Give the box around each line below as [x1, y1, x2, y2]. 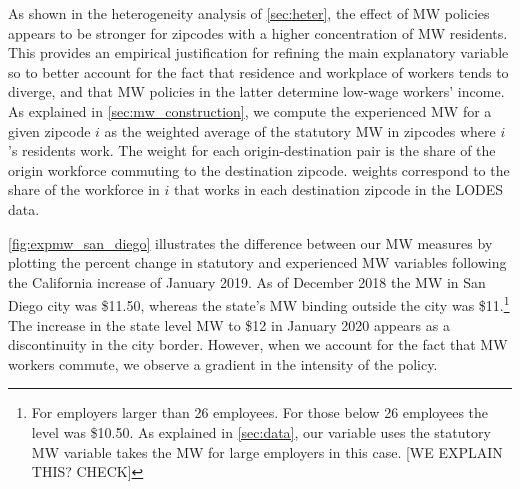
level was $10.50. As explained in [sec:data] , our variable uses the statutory [31, 421, 491, 442]
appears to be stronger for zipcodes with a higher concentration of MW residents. [8, 22, 508, 43]
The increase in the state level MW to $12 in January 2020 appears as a [8, 314, 450, 335]
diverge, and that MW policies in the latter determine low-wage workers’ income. [8, 81, 505, 102]
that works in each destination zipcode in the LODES [174, 179, 504, 200]
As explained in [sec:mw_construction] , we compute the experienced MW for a [8, 100, 492, 121]
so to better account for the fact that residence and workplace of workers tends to [8, 61, 509, 82]
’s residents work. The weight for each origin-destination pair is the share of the [8, 140, 496, 161]
